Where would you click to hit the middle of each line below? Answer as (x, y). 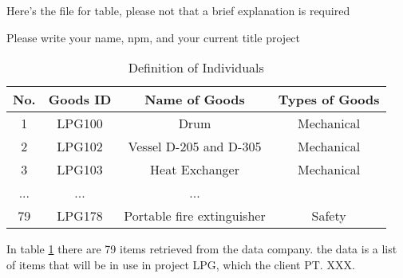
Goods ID (80, 100)
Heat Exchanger (195, 170)
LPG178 (80, 216)
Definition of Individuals (196, 68)
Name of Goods (195, 100)
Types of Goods (329, 100)
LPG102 (80, 147)
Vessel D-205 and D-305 (195, 147)
